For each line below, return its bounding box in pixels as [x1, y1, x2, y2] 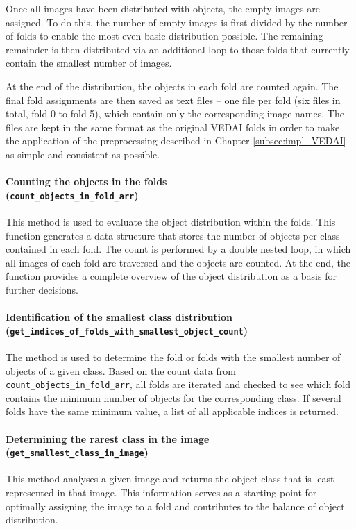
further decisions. [6, 282, 78, 296]
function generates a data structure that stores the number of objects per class [6, 228, 340, 242]
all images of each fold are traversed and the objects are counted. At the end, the [6, 255, 350, 269]
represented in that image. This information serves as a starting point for [6, 485, 317, 500]
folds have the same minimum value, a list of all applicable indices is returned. [6, 404, 339, 419]
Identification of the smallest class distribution [6, 310, 233, 324]
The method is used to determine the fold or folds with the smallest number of [6, 350, 341, 364]
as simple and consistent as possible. [6, 146, 160, 161]
